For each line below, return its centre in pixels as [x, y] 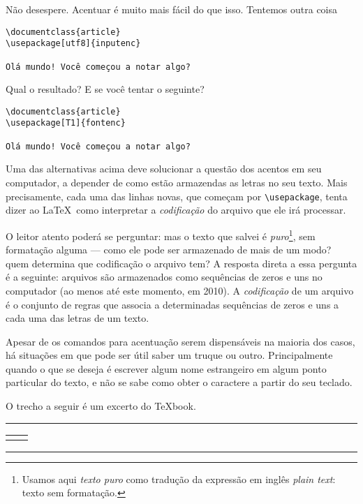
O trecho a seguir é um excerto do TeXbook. [101, 406]
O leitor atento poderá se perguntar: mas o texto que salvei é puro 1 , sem [161, 235]
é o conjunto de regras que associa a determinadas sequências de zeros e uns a [172, 304]
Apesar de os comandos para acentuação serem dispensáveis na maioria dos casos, [180, 341]
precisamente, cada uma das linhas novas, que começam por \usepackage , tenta [177, 196]
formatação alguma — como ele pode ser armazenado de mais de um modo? [169, 250]
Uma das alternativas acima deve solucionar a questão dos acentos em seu [164, 169]
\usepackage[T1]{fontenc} [66, 123]
